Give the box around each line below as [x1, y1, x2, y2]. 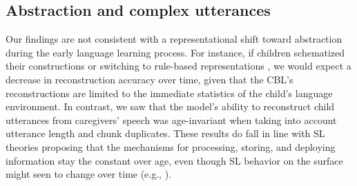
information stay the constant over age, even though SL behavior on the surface [6, 153, 343, 167]
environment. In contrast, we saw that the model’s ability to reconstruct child [6, 99, 335, 114]
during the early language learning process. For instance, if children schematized [6, 45, 345, 59]
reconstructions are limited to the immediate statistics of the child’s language [6, 85, 333, 100]
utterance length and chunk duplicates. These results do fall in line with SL [6, 126, 325, 141]
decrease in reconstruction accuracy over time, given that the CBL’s [6, 72, 293, 86]
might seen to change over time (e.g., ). [6, 167, 172, 181]
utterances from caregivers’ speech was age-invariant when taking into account [6, 112, 337, 127]
